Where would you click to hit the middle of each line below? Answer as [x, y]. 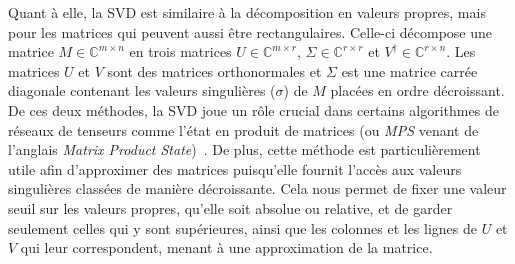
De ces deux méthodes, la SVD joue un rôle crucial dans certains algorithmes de [253, 109]
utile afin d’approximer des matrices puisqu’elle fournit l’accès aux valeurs [235, 168]
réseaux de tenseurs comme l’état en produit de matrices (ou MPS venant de [243, 129]
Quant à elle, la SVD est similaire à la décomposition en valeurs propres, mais [247, 12]
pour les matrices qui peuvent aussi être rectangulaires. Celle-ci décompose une [250, 31]
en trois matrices [180, 51]
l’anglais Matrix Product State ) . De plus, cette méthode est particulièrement [244, 149]
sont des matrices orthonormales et [214, 70]
